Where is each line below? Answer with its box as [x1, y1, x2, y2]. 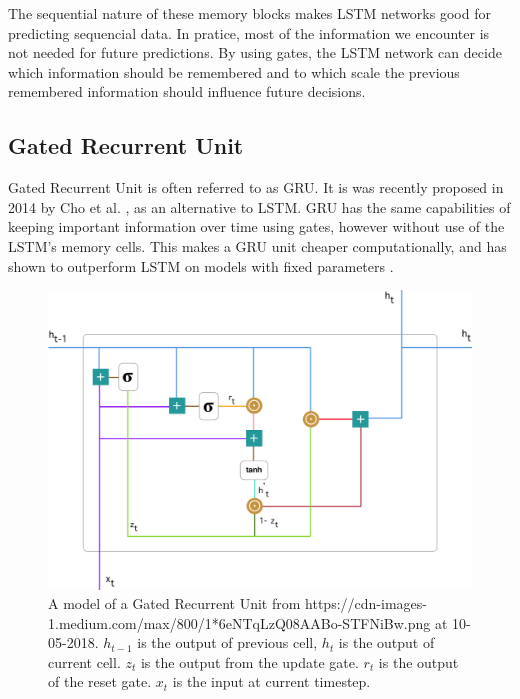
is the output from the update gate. [140, 651, 359, 672]
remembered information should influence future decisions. [8, 81, 366, 102]
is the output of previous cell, [137, 632, 318, 653]
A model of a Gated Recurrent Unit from [48, 593, 301, 614]
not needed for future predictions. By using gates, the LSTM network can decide [8, 42, 502, 63]
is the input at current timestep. [172, 671, 371, 692]
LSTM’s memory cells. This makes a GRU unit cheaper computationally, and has [8, 235, 507, 256]
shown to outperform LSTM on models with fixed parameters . [8, 255, 394, 276]
